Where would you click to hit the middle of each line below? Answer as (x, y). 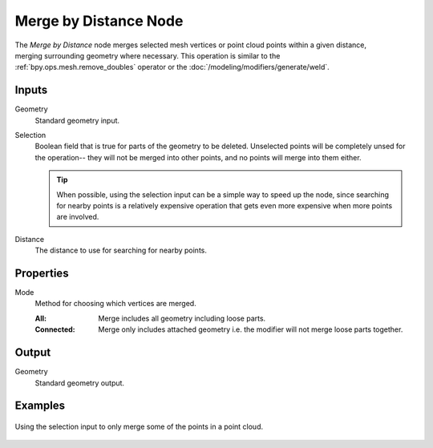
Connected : (55, 329)
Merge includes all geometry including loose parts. (182, 318)
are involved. (78, 217)
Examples (40, 406)
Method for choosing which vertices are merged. (115, 304)
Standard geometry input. (77, 120)
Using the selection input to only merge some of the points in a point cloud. (139, 426)
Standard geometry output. (79, 383)
